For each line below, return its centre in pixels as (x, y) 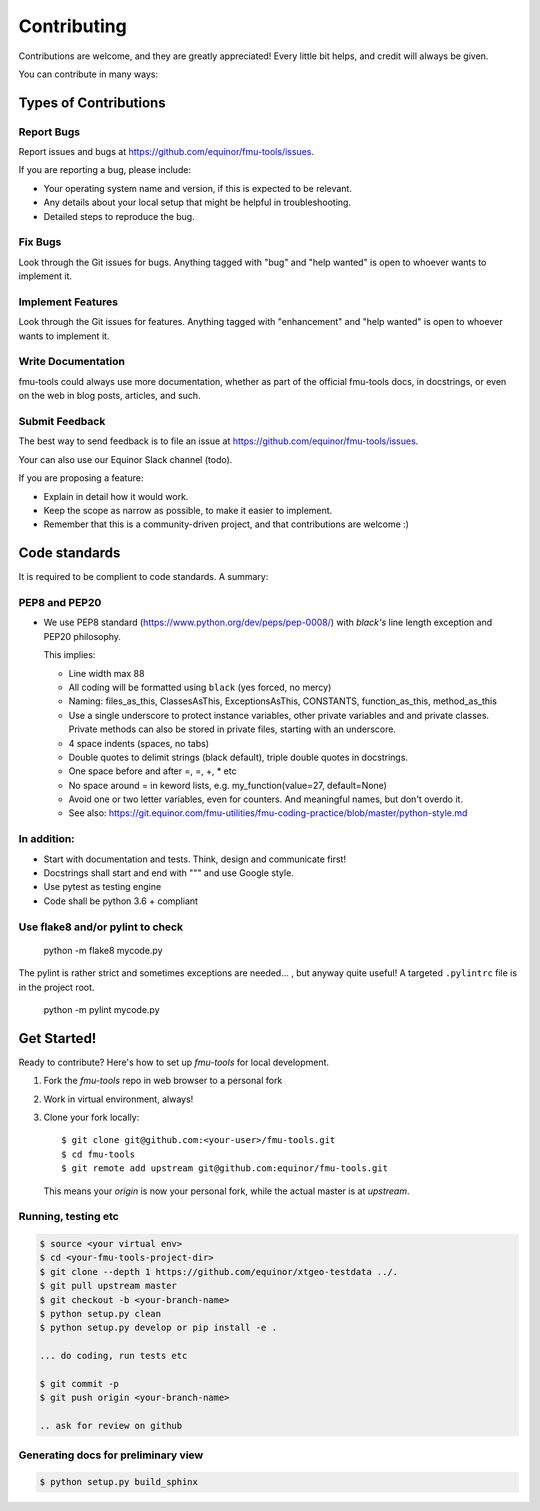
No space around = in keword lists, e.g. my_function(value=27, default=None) (227, 785)
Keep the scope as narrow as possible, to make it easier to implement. (188, 510)
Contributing (72, 26)
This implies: (69, 655)
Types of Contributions (92, 102)
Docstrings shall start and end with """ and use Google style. (168, 873)
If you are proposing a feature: (81, 478)
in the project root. (56, 987)
